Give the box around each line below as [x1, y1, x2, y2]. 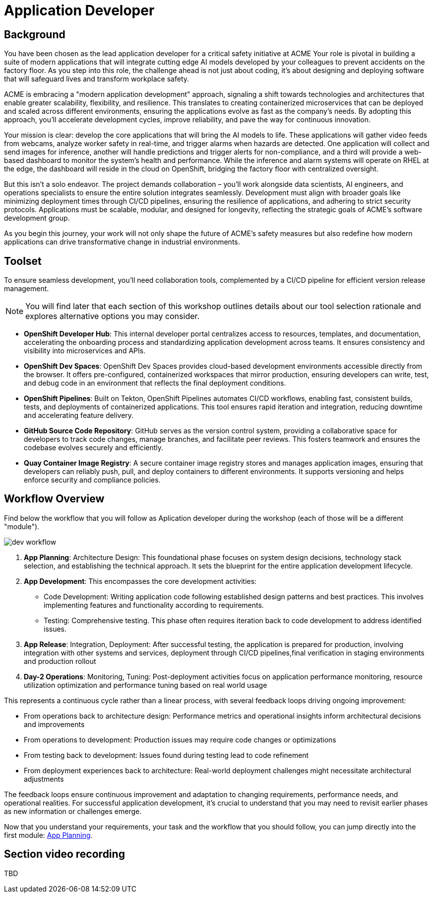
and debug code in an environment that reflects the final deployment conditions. [24, 379, 286, 388]
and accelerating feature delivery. [24, 411, 134, 420]
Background [4, 28, 65, 41]
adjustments [24, 774, 64, 783]
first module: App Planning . [4, 830, 93, 839]
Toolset [4, 254, 42, 267]
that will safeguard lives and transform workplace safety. [4, 75, 189, 83]
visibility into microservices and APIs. [24, 346, 146, 355]
